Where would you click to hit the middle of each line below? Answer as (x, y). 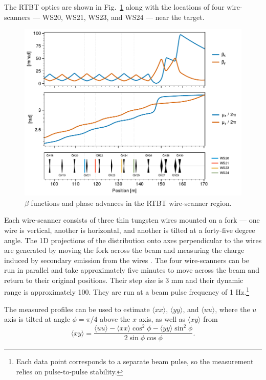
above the (115, 319)
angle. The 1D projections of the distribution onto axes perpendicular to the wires (133, 240)
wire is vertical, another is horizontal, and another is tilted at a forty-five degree (130, 230)
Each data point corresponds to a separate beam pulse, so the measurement (135, 361)
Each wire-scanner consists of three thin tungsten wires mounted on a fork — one (132, 220)
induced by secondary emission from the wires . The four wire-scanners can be (127, 260)
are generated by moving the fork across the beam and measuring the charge (124, 250)
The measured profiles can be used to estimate (77, 309)
